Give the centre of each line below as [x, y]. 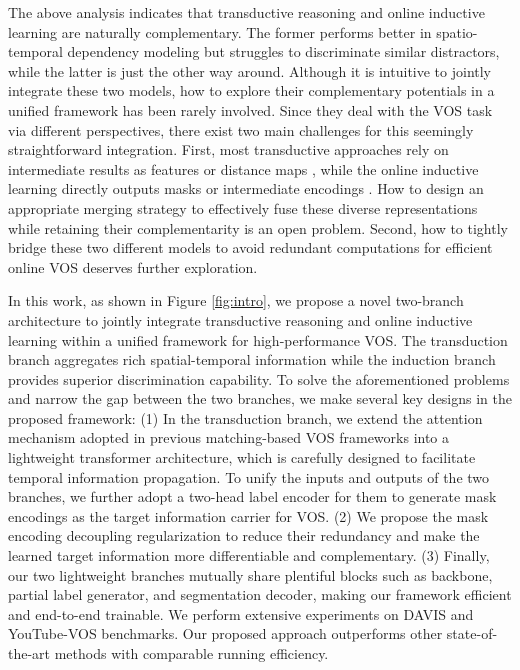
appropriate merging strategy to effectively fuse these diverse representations [243, 207]
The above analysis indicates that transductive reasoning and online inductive [246, 12]
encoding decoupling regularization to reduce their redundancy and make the [244, 535]
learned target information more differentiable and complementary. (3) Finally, [249, 555]
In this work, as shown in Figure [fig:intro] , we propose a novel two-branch [236, 300]
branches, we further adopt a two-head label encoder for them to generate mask [252, 496]
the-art [29, 653]
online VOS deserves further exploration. [133, 266]
